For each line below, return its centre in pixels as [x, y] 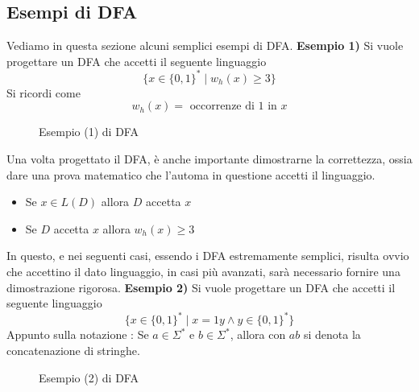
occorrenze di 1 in [233, 107]
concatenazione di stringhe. [73, 350]
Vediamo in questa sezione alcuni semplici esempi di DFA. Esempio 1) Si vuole [205, 45]
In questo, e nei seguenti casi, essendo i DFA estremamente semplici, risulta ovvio [208, 256]
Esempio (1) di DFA [89, 132]
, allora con [258, 334]
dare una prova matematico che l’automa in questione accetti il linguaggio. [191, 174]
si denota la [332, 334]
